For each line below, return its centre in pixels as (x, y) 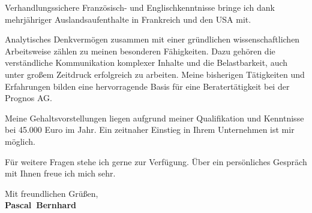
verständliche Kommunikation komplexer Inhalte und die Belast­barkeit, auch (146, 63)
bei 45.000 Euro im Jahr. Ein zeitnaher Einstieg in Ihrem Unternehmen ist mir (150, 130)
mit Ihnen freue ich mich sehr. (60, 173)
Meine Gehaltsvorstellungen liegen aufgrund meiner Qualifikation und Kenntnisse (154, 118)
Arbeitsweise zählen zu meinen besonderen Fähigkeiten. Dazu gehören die (140, 51)
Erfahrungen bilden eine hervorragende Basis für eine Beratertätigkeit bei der (147, 86)
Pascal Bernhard (40, 205)
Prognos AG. (28, 98)
